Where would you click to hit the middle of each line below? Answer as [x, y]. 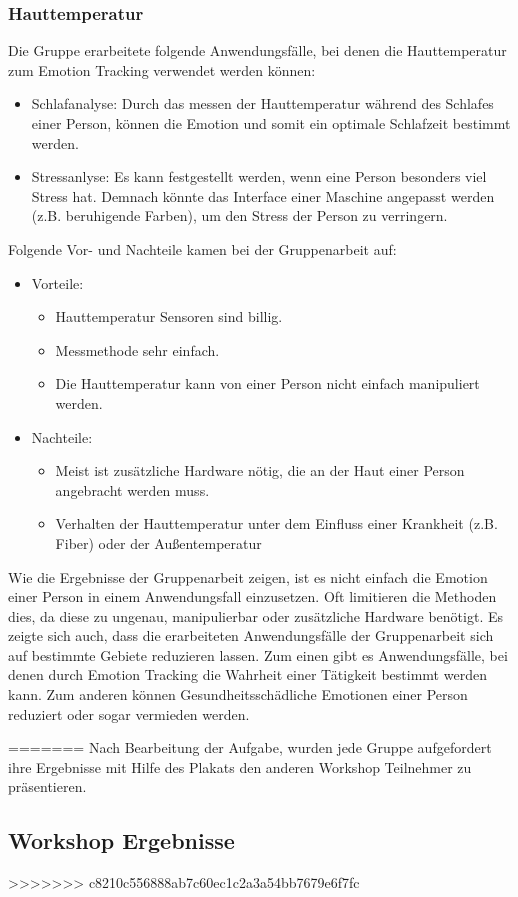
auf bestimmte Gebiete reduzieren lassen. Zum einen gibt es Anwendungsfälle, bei [258, 654]
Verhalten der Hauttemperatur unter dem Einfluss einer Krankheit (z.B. [276, 523]
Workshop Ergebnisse [121, 840]
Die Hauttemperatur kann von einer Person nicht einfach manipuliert [267, 383]
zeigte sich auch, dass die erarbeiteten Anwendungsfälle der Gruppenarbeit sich [251, 635]
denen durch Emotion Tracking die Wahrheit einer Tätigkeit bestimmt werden [247, 674]
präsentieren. [47, 786]
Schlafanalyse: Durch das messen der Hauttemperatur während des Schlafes [262, 103]
